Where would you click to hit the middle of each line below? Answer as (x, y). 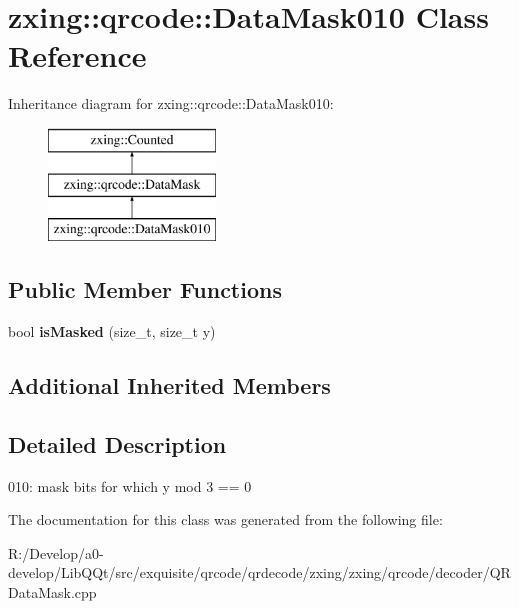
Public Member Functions (145, 289)
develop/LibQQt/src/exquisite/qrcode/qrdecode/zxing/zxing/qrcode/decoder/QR (259, 572)
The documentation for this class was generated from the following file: (225, 519)
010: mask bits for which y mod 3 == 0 (130, 485)
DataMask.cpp (52, 592)
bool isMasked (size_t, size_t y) (112, 331)
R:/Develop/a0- (56, 552)
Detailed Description (117, 443)
